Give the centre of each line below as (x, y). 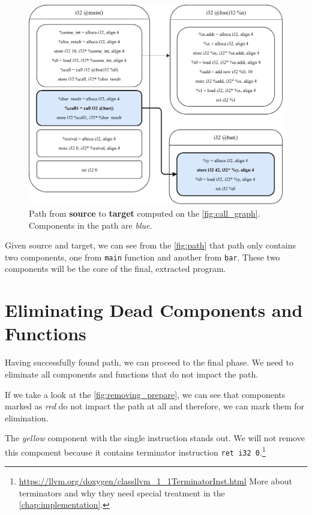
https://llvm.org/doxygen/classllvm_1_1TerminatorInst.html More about (155, 481)
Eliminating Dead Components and (154, 310)
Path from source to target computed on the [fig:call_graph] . (145, 213)
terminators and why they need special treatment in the (122, 492)
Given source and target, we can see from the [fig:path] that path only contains (151, 245)
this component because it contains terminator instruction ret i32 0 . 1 (135, 451)
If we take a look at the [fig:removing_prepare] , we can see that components (145, 394)
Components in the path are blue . (91, 225)
